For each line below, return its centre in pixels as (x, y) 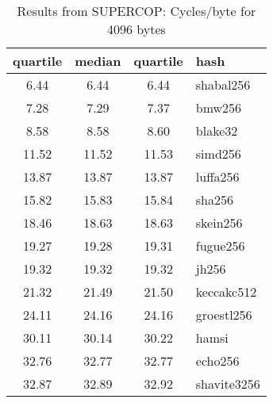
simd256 (218, 154)
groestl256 (224, 315)
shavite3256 (228, 384)
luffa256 (217, 177)
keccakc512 (226, 292)
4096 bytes (136, 29)
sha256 (214, 200)
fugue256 (220, 246)
